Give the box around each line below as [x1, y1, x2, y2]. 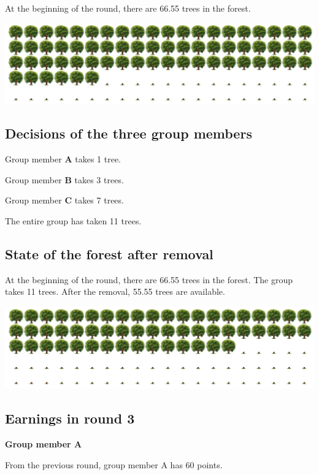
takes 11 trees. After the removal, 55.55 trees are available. [5, 285, 225, 298]
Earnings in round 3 [5, 409, 135, 428]
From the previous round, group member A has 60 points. [5, 458, 223, 471]
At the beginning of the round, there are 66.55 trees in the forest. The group [5, 273, 293, 286]
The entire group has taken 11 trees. [5, 215, 142, 227]
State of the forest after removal [5, 245, 213, 264]
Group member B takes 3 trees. [5, 173, 124, 186]
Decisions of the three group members [5, 124, 252, 143]
